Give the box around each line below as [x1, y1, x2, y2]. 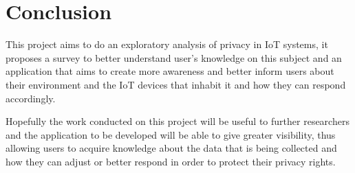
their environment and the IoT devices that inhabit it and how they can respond [6, 77, 346, 91]
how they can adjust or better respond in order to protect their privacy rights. [6, 154, 336, 168]
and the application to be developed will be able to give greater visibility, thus [6, 127, 336, 141]
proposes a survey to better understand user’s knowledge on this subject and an [6, 50, 342, 65]
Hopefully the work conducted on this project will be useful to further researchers [6, 114, 349, 128]
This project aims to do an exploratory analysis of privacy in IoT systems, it [6, 37, 328, 51]
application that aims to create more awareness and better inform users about [6, 64, 334, 78]
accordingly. [6, 91, 56, 105]
